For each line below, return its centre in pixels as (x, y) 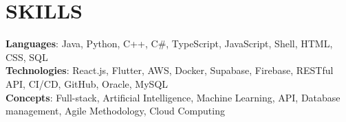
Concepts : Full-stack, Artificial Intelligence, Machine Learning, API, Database (173, 97)
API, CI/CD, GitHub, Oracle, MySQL (87, 83)
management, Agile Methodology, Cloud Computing (115, 111)
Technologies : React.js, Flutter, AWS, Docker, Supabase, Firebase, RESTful (170, 70)
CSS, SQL (27, 57)
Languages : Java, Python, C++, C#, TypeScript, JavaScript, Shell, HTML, (169, 44)
